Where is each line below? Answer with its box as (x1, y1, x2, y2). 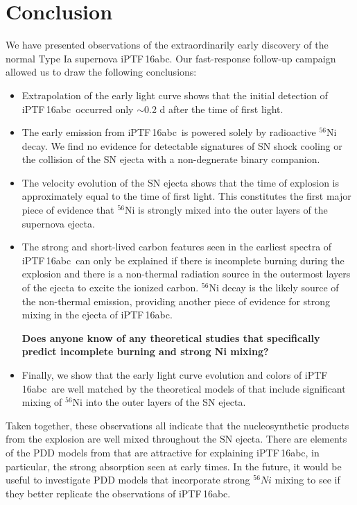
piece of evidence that (21, 203, 114, 217)
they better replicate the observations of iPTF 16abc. (6, 486, 231, 500)
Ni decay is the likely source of (209, 280, 339, 295)
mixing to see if (275, 472, 340, 487)
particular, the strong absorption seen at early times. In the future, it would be (6, 459, 342, 473)
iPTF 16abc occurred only (21, 101, 134, 116)
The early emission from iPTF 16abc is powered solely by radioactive (21, 125, 316, 139)
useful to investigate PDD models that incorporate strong (6, 472, 250, 487)
